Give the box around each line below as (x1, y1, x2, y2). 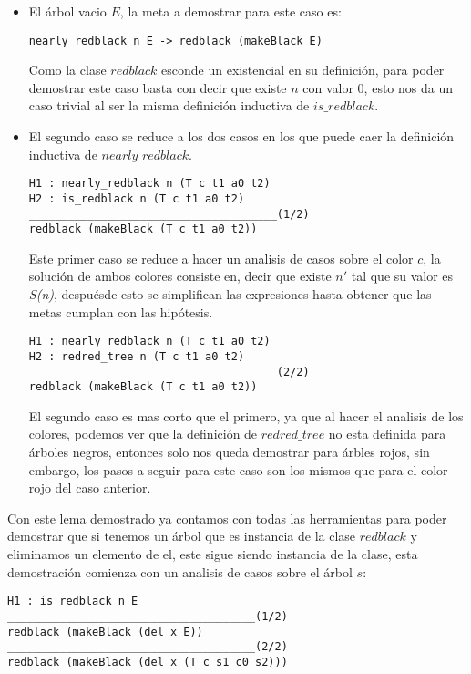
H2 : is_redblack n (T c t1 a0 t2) (28, 192, 245, 205)
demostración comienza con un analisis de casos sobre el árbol (7, 562, 353, 581)
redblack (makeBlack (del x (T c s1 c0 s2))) (7, 655, 288, 669)
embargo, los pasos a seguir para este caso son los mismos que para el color (28, 460, 448, 479)
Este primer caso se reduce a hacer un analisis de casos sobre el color (28, 248, 414, 267)
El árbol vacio (28, 2, 107, 20)
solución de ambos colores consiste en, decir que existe (28, 266, 332, 285)
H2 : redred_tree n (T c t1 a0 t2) (28, 349, 245, 363)
